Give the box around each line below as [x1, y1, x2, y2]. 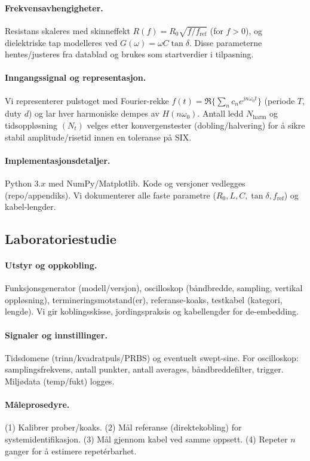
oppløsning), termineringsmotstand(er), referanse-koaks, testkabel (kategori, [5, 293, 283, 306]
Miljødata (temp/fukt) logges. [5, 375, 115, 387]
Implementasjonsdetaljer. [5, 154, 111, 166]
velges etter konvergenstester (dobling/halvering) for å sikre [87, 118, 305, 131]
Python [5, 176, 32, 189]
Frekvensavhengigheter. [5, 1, 103, 14]
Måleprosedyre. [5, 398, 70, 411]
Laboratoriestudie [5, 230, 116, 248]
